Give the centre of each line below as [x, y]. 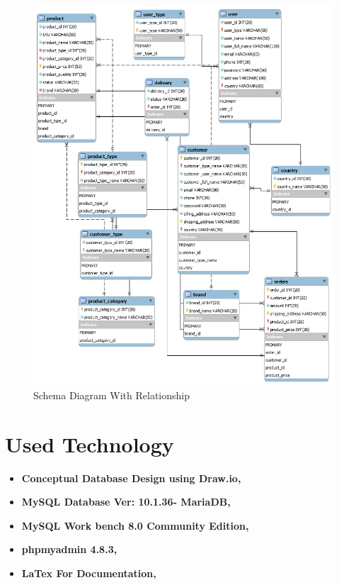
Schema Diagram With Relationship [112, 395]
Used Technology [90, 444]
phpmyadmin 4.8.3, [69, 549]
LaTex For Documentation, [89, 573]
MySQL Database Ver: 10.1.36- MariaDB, [126, 502]
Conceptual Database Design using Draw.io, [131, 478]
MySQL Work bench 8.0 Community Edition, [135, 525]
